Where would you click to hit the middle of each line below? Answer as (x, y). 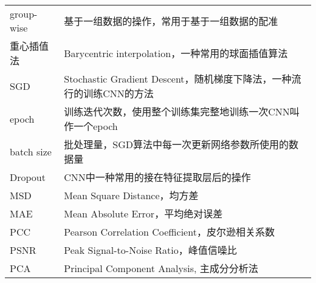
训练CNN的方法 (118, 93)
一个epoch (96, 126)
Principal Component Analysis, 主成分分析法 (161, 268)
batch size (31, 151)
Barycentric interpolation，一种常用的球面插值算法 (176, 53)
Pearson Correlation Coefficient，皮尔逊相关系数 (169, 232)
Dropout (28, 177)
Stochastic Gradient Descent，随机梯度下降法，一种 (178, 79)
